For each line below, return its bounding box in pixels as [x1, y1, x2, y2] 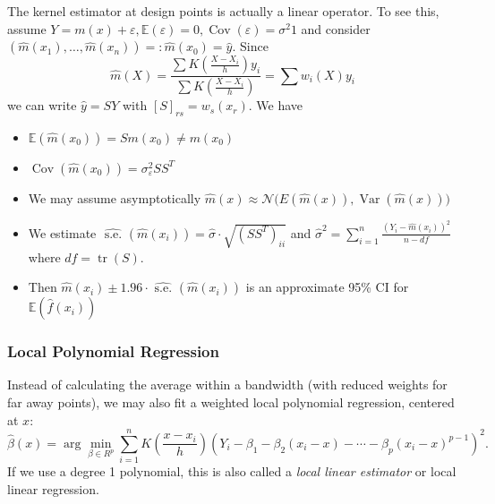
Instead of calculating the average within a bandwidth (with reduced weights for [7, 375, 448, 394]
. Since [232, 37, 269, 56]
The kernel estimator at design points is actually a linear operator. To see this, [7, 2, 440, 20]
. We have [248, 96, 303, 115]
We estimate [28, 223, 97, 242]
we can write [7, 96, 77, 115]
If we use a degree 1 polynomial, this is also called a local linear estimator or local [7, 462, 457, 481]
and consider [301, 19, 371, 38]
